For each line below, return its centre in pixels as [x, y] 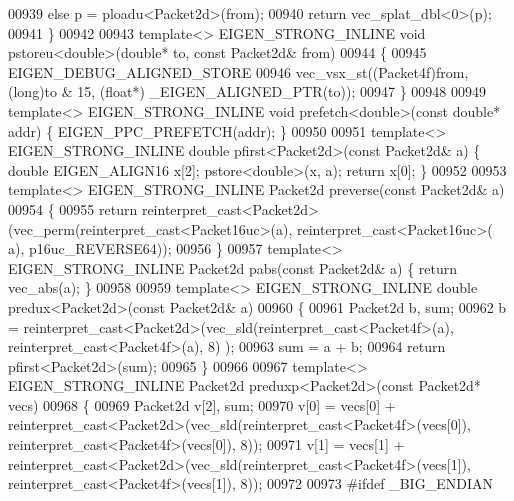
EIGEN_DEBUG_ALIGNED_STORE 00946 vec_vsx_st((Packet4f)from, [238, 71]
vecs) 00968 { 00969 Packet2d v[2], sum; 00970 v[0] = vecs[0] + [202, 404]
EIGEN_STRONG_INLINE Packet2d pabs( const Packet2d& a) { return [233, 267]
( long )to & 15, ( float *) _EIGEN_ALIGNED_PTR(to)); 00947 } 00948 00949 [247, 91]
